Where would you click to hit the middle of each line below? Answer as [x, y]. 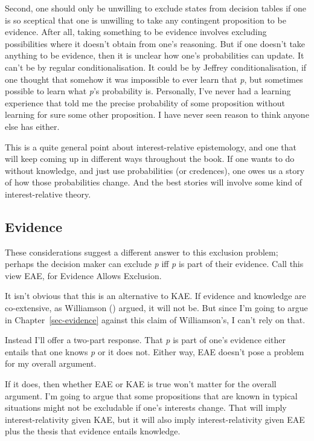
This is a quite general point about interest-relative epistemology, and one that [151, 146]
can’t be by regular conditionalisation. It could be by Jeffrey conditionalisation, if [156, 67]
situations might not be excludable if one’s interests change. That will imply [146, 407]
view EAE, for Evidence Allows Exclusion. [83, 275]
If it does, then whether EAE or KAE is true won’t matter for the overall [141, 384]
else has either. [32, 126]
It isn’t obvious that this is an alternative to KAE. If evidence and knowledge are [155, 296]
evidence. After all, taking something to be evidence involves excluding [136, 32]
